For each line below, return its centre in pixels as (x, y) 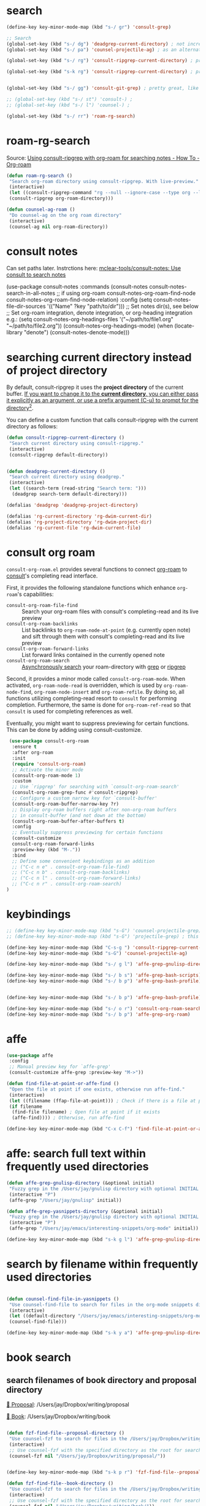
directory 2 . (20, 407)
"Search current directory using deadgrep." (67, 477)
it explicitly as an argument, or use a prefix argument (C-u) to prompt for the (102, 401)
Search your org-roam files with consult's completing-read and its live (110, 611)
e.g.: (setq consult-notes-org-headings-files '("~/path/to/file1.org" (90, 320)
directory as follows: (32, 426)
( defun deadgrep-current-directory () (56, 471)
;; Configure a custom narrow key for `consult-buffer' (85, 798)
